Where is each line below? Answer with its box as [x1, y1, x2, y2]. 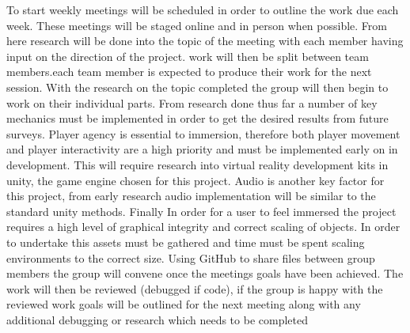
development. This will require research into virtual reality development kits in [6, 156, 389, 172]
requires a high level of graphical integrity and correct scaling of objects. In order [6, 218, 401, 235]
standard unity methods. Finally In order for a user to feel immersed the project [6, 202, 397, 219]
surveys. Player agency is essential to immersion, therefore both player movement [6, 125, 401, 142]
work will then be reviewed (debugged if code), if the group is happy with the [6, 280, 383, 297]
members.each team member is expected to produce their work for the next [6, 63, 372, 80]
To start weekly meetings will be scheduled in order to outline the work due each [6, 2, 399, 17]
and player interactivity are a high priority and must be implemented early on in [6, 141, 398, 157]
